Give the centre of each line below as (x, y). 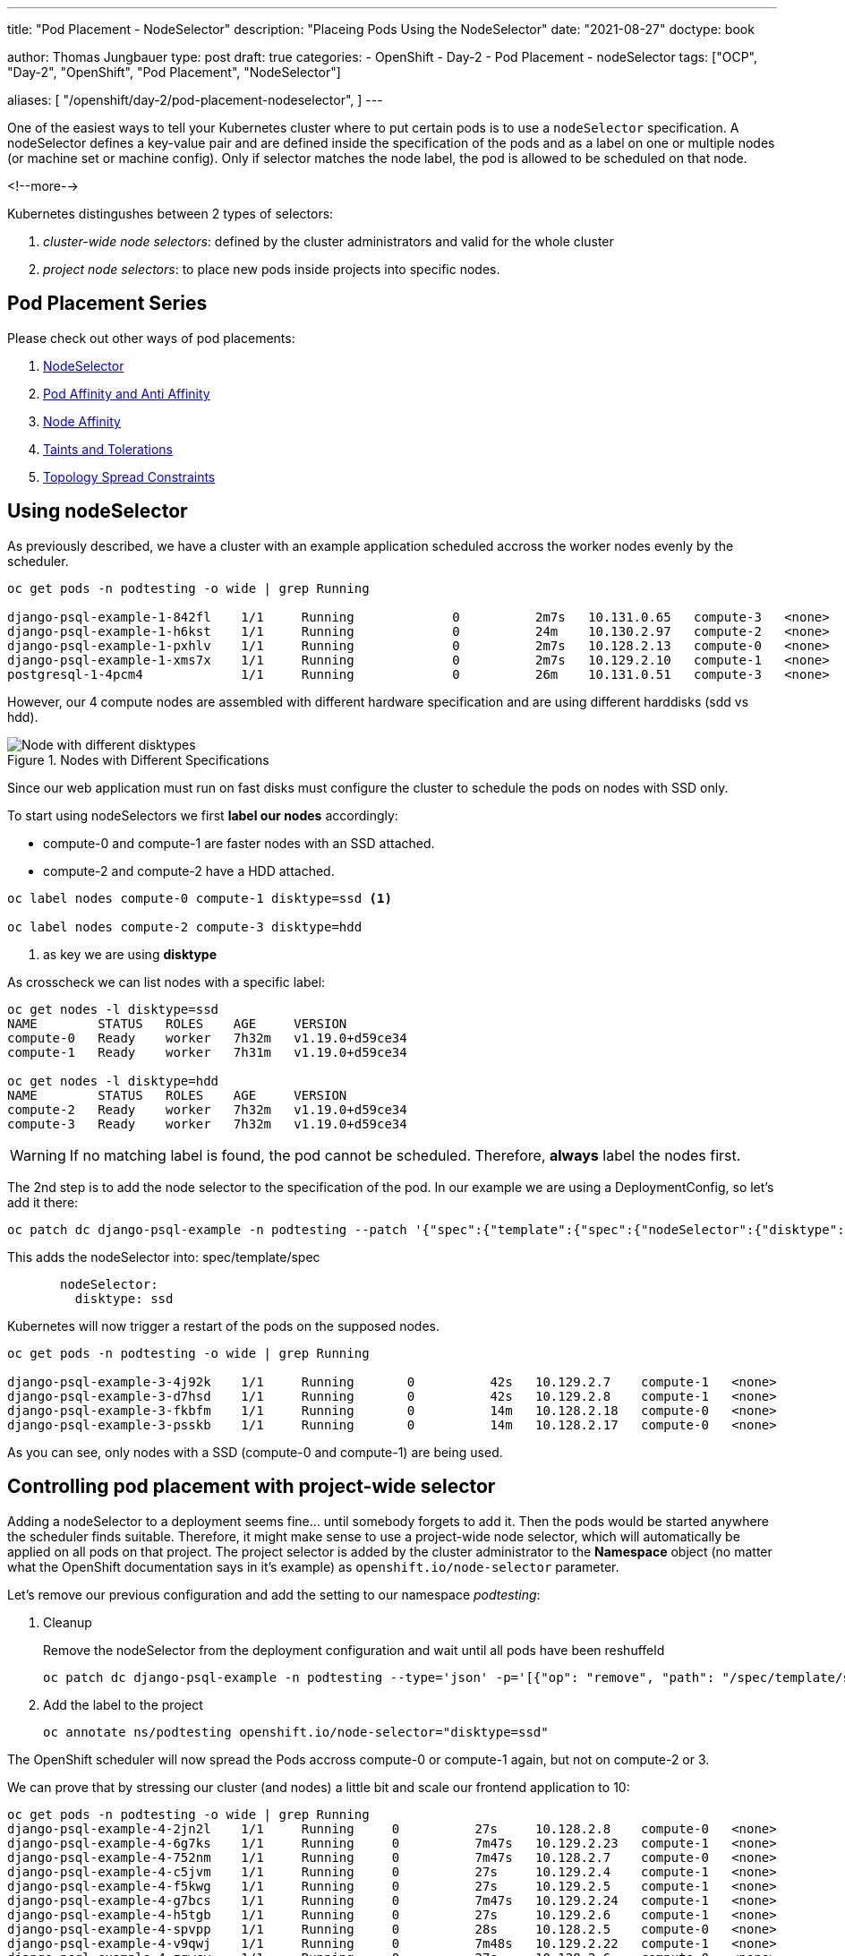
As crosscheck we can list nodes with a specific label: (166, 982)
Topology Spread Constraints (129, 476)
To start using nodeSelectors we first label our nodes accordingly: (203, 815)
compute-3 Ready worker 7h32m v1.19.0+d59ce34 (207, 1124)
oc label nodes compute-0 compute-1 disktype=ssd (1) (200, 898)
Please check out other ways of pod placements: (151, 338)
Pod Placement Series (107, 304)
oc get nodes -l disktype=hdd (113, 1081)
